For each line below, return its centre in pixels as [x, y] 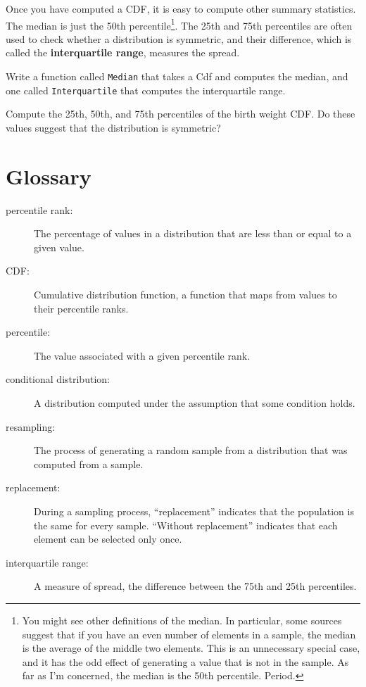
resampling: [31, 426]
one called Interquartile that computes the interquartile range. [146, 90]
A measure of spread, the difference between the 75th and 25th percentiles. [195, 586]
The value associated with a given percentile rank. [142, 355]
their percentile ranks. [81, 308]
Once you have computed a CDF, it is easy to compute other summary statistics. [181, 8]
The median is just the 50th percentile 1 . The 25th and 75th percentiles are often [179, 24]
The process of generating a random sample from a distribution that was [191, 450]
